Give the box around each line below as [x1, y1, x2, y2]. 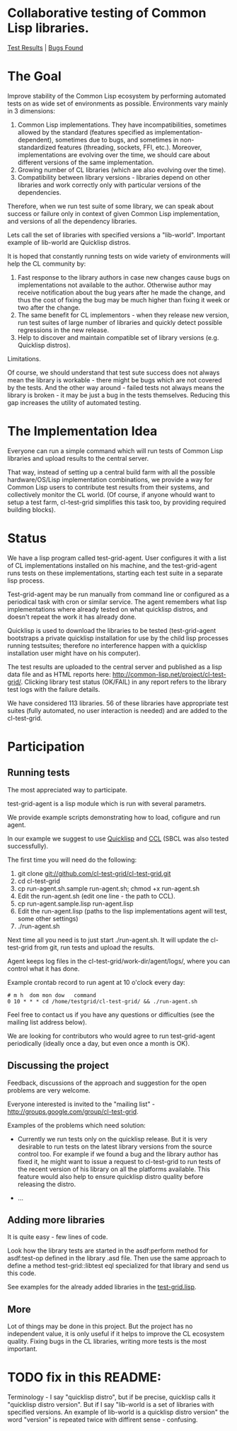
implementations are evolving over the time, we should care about [17, 150, 210, 159]
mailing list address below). [7, 1017, 87, 1026]
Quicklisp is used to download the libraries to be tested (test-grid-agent [7, 626, 216, 634]
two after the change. [17, 303, 81, 312]
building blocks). [7, 505, 56, 514]
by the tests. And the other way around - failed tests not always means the [7, 383, 225, 392]
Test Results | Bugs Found [7, 43, 83, 52]
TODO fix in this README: [7, 1369, 161, 1386]
